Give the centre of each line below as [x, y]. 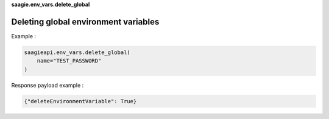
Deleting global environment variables [85, 22]
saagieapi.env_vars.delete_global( [77, 52]
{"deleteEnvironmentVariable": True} [80, 101]
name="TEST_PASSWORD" [69, 61]
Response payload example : [48, 85]
